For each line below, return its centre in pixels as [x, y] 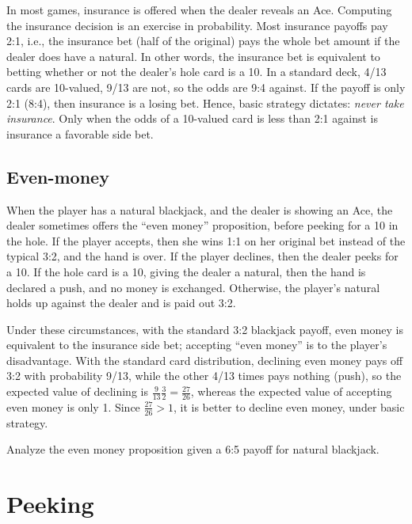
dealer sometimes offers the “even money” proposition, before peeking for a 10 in [202, 225]
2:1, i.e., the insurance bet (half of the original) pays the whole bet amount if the [203, 41]
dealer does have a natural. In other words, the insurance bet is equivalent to [193, 56]
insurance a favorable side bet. [80, 133]
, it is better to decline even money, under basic [289, 406]
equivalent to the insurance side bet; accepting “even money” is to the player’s [197, 345]
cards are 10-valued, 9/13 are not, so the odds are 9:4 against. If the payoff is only [206, 87]
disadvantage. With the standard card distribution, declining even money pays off [205, 360]
